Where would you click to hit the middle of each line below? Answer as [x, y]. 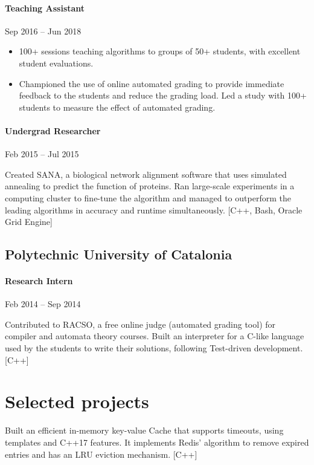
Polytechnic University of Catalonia [119, 254]
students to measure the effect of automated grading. [117, 107]
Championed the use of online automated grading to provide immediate [152, 83]
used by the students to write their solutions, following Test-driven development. [154, 348]
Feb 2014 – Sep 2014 [43, 304]
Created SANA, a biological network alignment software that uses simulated [146, 174]
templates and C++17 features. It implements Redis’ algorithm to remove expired [157, 442]
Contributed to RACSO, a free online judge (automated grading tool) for [140, 324]
